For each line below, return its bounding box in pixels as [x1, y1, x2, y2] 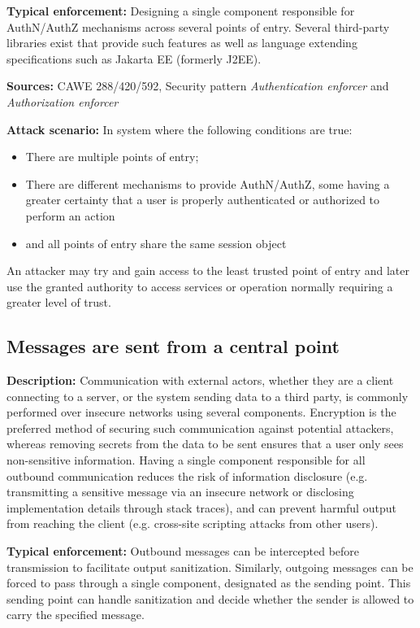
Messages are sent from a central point [6, 334, 340, 359]
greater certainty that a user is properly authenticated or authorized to [25, 191, 380, 208]
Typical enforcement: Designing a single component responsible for [6, 2, 355, 19]
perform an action [25, 207, 115, 224]
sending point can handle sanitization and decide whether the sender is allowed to [6, 590, 414, 607]
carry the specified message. [6, 606, 145, 623]
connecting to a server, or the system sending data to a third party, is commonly [6, 387, 409, 404]
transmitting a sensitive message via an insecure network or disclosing [6, 483, 354, 500]
